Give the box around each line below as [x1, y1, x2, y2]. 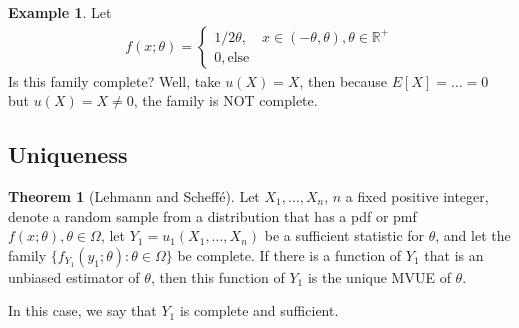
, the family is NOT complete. [133, 90, 318, 111]
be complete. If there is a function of [177, 244, 402, 265]
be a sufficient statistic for [264, 225, 425, 246]
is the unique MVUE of [307, 266, 451, 287]
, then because [299, 70, 388, 91]
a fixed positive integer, [345, 186, 489, 207]
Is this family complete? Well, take [8, 70, 221, 91]
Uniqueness [8, 139, 128, 170]
